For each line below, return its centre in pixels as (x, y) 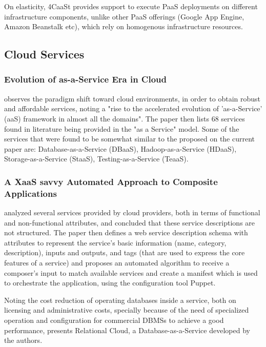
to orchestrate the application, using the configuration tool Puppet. (110, 283)
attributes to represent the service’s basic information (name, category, (115, 242)
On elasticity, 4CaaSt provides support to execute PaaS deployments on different (131, 6)
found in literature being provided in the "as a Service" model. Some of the (122, 128)
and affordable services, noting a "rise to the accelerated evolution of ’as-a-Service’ (133, 108)
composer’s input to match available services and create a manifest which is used (131, 272)
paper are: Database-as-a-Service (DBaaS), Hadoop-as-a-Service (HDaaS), (120, 148)
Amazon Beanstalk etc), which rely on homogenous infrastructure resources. (124, 26)
